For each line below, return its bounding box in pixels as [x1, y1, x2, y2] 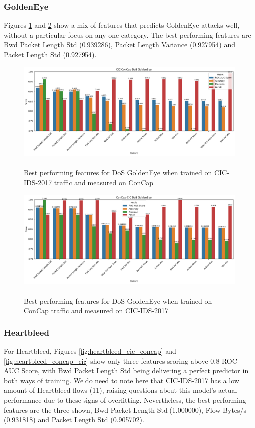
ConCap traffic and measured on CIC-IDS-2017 [24, 305, 169, 316]
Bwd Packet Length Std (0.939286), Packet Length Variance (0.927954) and [4, 39, 235, 50]
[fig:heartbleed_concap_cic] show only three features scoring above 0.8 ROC [4, 355, 237, 366]
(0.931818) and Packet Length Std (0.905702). [4, 414, 144, 425]
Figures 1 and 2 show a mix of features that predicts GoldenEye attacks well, [4, 20, 240, 30]
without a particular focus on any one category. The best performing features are [4, 29, 251, 40]
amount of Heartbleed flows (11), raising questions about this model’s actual [4, 385, 237, 395]
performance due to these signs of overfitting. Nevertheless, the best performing [4, 394, 246, 405]
